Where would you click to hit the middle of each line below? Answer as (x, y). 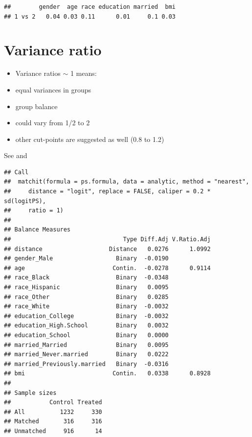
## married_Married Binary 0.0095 (86, 345)
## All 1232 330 (53, 412)
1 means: (83, 73)
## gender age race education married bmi (90, 7)
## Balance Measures (37, 230)
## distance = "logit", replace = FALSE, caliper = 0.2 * (107, 192)
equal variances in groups (53, 89)
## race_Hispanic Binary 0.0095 (86, 287)
